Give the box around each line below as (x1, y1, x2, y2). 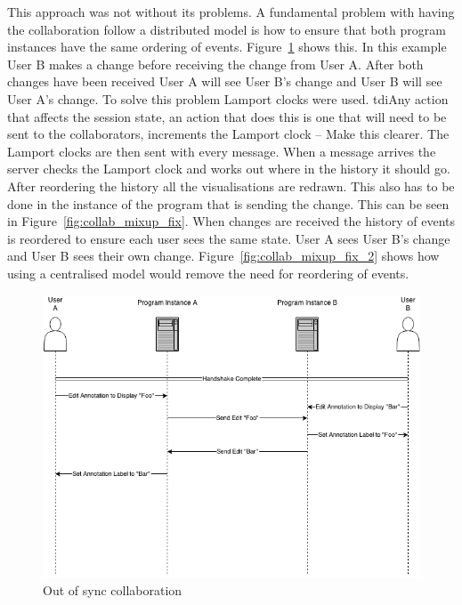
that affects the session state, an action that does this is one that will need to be (7, 107, 447, 125)
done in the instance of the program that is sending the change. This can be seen (7, 194, 450, 213)
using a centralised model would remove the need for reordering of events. (7, 263, 409, 282)
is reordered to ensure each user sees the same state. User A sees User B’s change (7, 229, 450, 247)
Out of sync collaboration (43, 580, 182, 599)
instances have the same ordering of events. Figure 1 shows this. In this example (7, 37, 447, 56)
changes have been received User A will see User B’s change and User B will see (7, 72, 442, 91)
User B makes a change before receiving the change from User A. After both (7, 54, 424, 73)
